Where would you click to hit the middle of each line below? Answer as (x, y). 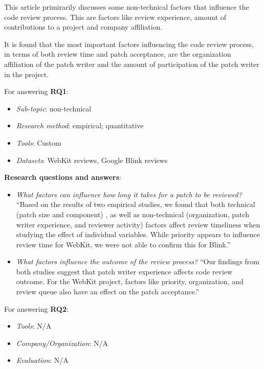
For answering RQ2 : (36, 308)
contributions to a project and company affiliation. (83, 27)
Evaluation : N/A (42, 360)
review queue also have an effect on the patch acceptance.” (108, 292)
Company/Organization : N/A (62, 343)
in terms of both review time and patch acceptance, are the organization (118, 54)
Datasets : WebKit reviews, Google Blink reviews (92, 160)
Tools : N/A (34, 326)
